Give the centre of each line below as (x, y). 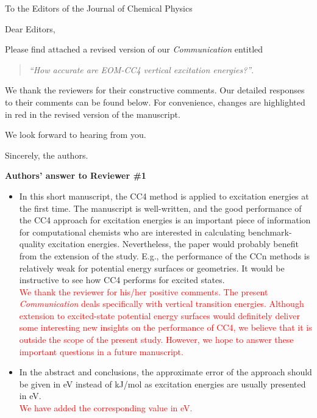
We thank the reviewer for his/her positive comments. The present (144, 291)
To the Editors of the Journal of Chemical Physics (99, 8)
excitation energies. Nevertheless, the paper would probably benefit (173, 244)
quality (32, 244)
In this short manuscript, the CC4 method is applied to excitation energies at (164, 196)
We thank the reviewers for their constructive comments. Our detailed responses (155, 90)
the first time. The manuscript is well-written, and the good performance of (160, 208)
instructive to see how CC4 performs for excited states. (122, 280)
